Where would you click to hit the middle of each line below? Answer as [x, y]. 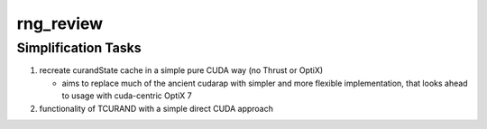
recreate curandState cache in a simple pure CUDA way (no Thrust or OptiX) [181, 70]
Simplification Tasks [79, 48]
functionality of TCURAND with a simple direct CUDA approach [156, 108]
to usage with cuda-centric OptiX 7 [127, 96]
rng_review [60, 23]
